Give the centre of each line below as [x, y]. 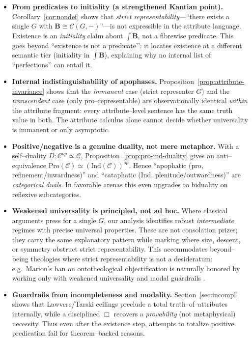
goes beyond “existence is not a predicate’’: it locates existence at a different [127, 45]
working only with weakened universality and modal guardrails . [109, 278]
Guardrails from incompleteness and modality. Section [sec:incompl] [125, 294]
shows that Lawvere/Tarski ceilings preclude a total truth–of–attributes [120, 304]
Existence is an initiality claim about [68, 35]
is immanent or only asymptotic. [61, 129]
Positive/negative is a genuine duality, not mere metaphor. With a [126, 146]
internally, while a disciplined [56, 314]
